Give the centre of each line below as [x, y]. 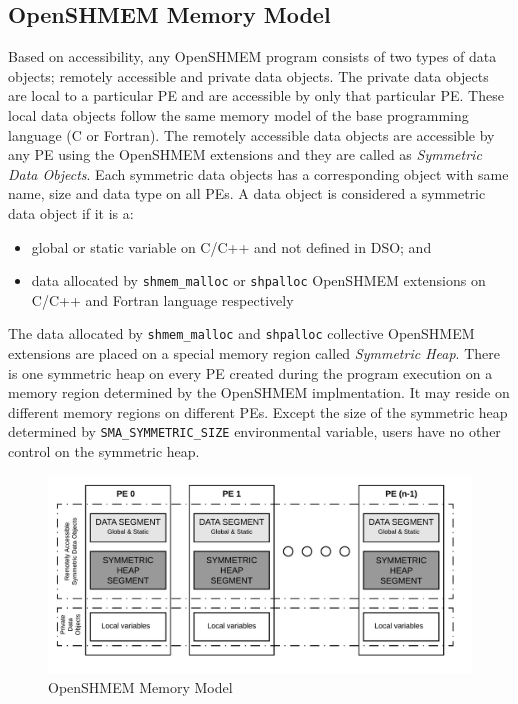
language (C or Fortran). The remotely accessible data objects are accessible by [251, 134]
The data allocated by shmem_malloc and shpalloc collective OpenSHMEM [241, 333]
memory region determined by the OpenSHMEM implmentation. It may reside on [259, 392]
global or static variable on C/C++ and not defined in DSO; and [231, 246]
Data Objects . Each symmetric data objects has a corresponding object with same [258, 173]
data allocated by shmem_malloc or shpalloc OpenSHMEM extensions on [258, 280]
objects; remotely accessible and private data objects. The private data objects [248, 75]
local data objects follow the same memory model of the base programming [238, 114]
